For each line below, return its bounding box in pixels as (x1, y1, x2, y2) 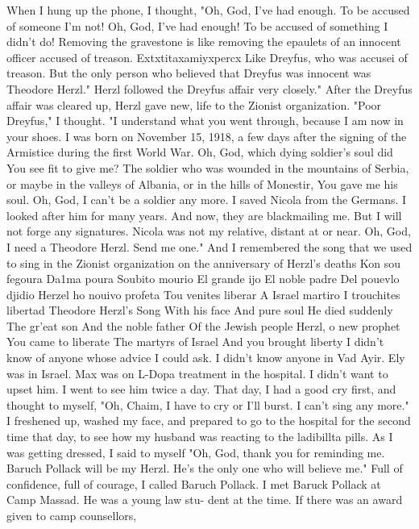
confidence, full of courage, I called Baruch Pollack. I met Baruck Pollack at (6, 475, 381, 492)
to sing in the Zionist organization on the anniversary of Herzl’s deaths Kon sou (6, 254, 401, 271)
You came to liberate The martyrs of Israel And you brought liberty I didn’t (6, 333, 384, 350)
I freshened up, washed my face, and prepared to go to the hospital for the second (6, 412, 411, 429)
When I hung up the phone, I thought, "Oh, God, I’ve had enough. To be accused (6, 2, 410, 18)
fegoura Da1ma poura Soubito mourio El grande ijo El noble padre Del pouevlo (6, 270, 400, 287)
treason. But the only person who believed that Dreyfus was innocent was (6, 65, 371, 81)
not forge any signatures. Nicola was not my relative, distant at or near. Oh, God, (6, 223, 411, 240)
